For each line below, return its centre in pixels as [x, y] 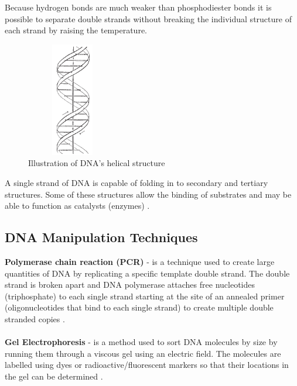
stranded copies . [35, 318]
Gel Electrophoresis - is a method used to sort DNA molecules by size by [141, 342]
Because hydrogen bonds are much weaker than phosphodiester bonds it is [138, 7]
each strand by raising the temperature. [76, 30]
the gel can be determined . [54, 376]
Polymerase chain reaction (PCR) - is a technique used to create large [140, 261]
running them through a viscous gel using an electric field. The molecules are [143, 353]
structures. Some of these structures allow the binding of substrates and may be [148, 194]
